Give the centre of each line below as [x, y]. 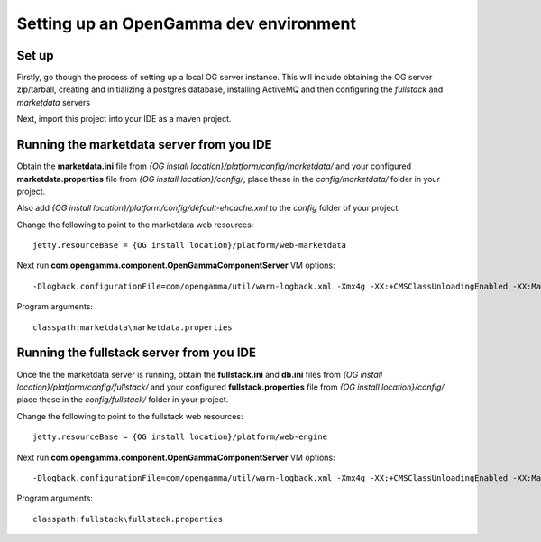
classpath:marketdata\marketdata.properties [133, 327]
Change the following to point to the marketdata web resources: [135, 225]
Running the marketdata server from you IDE [144, 145]
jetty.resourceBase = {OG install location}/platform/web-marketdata [190, 245]
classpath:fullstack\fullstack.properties [128, 519]
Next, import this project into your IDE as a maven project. [124, 119]
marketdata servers [53, 102]
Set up [35, 55]
